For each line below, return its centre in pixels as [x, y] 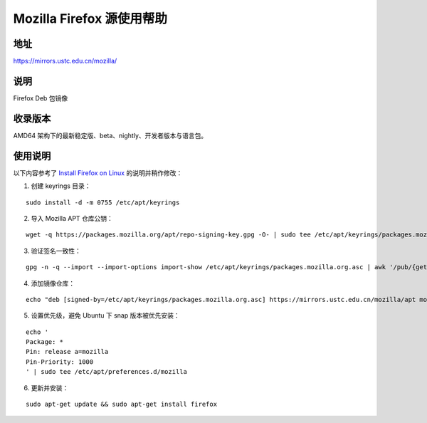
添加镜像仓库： [53, 283]
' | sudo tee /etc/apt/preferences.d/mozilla [107, 372]
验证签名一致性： [56, 251]
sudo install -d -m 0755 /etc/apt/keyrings [103, 202]
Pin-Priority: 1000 [60, 362]
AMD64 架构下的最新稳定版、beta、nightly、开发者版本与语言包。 [110, 135]
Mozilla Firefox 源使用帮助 [90, 19]
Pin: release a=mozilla [67, 352]
